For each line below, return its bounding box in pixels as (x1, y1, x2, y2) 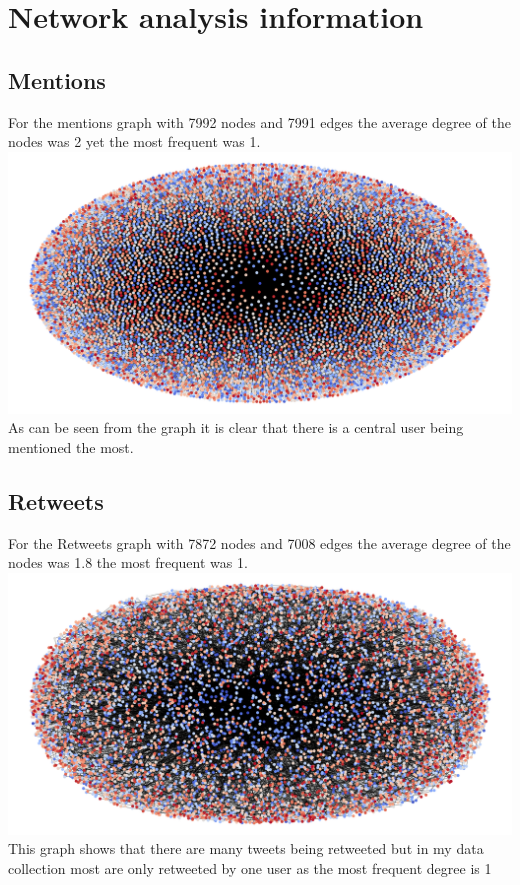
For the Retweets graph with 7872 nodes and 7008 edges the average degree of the (8, 532, 511, 553)
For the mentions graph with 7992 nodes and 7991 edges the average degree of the (8, 111, 511, 132)
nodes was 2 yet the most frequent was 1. (8, 131, 261, 152)
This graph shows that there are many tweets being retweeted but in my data (8, 838, 484, 859)
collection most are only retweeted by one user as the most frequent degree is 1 (8, 857, 492, 878)
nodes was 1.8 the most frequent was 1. (8, 552, 248, 573)
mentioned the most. (8, 436, 134, 457)
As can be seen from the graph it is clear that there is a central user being (8, 417, 464, 438)
